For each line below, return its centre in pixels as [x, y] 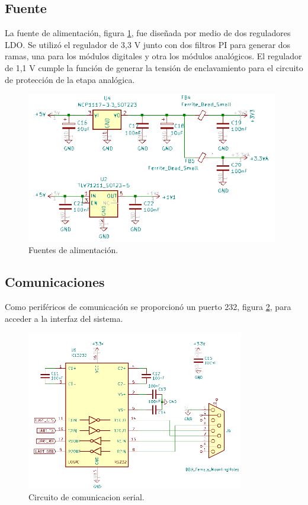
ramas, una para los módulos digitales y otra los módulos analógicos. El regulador [153, 56]
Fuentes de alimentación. [73, 250]
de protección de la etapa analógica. [70, 79]
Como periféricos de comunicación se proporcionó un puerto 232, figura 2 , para [148, 307]
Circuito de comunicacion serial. [86, 497]
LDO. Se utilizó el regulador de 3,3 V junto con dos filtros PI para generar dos [148, 44]
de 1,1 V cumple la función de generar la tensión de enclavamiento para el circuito [154, 67]
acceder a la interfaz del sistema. [64, 318]
